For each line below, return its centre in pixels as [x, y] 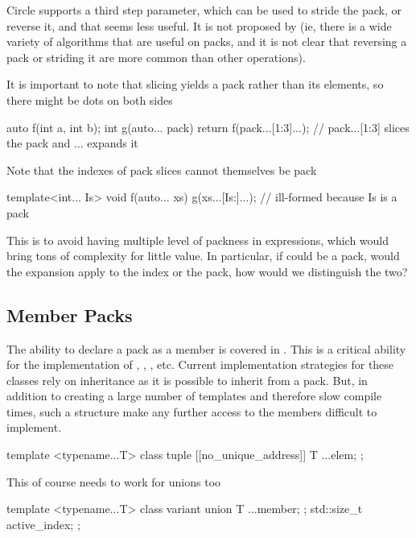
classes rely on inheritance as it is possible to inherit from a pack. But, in [187, 380]
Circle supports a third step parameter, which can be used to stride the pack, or [204, 10]
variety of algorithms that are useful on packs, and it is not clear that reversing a [207, 41]
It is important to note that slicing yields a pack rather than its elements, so [195, 84]
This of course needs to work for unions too [114, 481]
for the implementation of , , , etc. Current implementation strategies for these [200, 364]
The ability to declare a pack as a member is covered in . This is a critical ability [206, 348]
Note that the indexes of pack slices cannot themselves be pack [162, 170]
